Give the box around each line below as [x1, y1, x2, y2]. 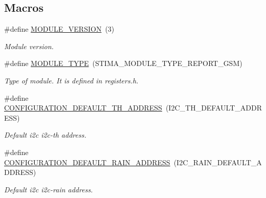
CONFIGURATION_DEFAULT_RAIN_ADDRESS [4, 157, 170, 167]
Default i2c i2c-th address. [4, 129, 86, 140]
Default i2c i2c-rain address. [4, 184, 93, 194]
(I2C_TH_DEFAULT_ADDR [165, 102, 262, 113]
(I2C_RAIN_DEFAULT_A [173, 157, 262, 167]
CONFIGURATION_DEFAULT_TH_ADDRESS [4, 102, 162, 113]
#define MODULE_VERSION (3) [4, 24, 115, 34]
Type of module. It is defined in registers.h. [4, 75, 139, 85]
